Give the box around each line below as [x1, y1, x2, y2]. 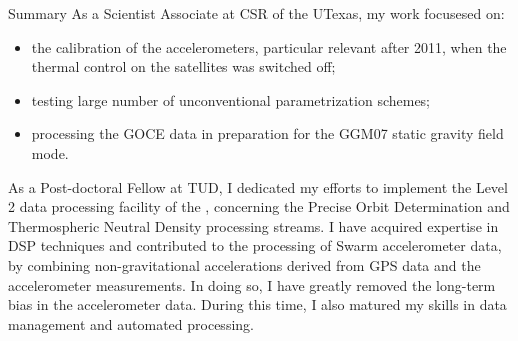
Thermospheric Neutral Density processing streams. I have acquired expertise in [8, 215, 499, 236]
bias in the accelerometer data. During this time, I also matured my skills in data [8, 294, 507, 315]
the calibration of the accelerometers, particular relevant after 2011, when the [31, 36, 507, 57]
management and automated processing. [8, 313, 254, 334]
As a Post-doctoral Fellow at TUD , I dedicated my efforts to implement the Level [8, 176, 508, 197]
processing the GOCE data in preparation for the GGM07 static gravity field [31, 123, 504, 144]
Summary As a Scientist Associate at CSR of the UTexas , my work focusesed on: [8, 3, 505, 23]
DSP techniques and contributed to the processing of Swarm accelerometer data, [8, 235, 502, 256]
